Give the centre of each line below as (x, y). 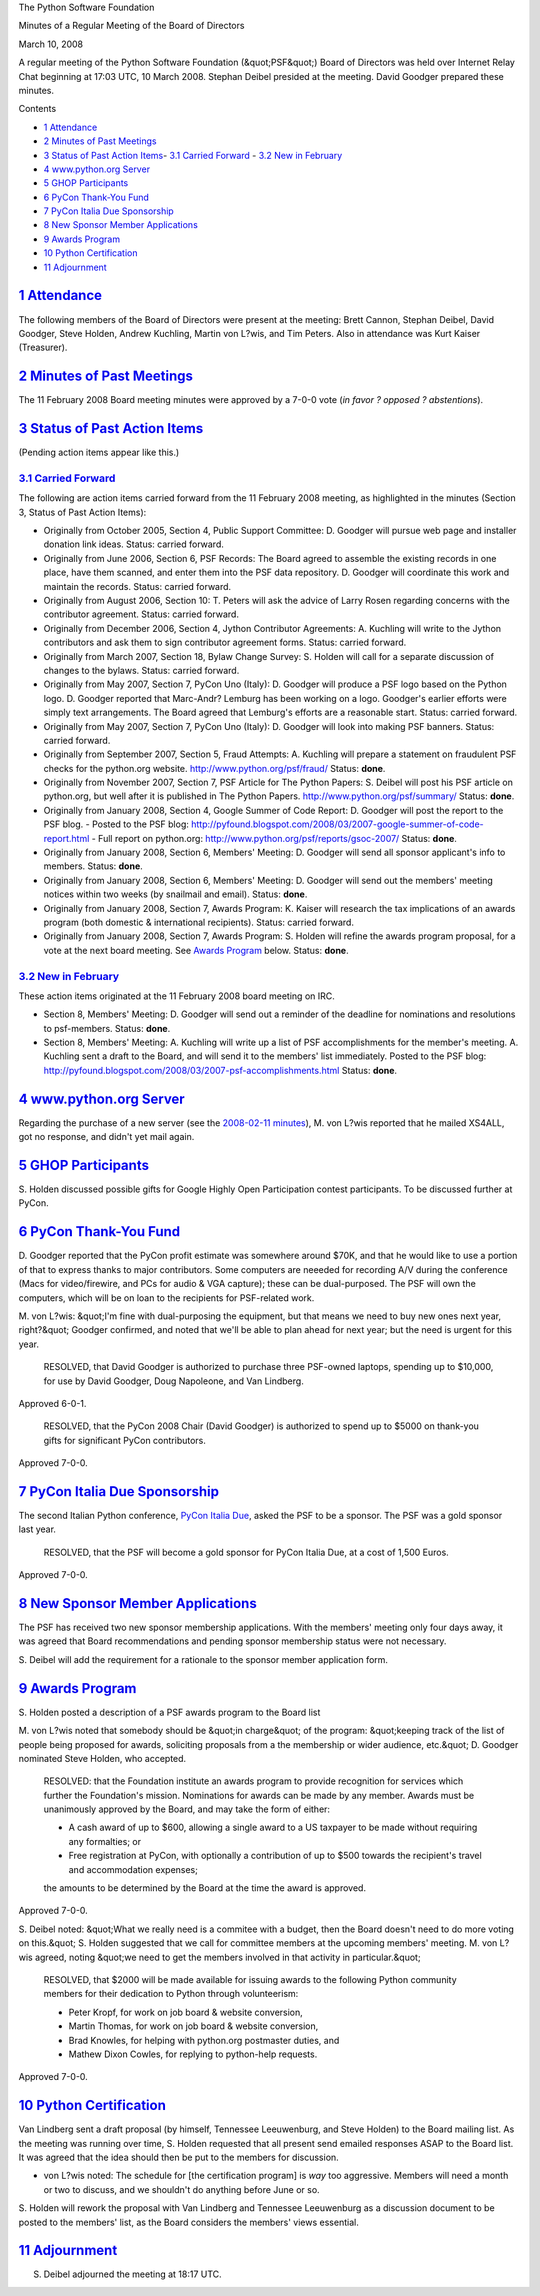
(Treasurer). (43, 347)
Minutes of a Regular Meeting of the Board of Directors (131, 26)
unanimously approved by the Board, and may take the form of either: (186, 1809)
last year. (37, 1529)
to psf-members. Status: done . (107, 1028)
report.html (66, 838)
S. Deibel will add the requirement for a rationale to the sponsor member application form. (203, 1659)
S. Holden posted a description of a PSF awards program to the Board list (169, 1712)
